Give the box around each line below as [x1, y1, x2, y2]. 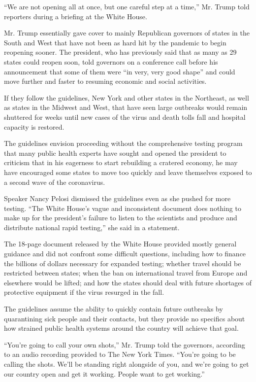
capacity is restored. [4, 121, 64, 132]
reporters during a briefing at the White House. [4, 11, 147, 21]
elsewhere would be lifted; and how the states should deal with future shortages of [4, 277, 252, 287]
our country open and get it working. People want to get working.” [4, 368, 205, 379]
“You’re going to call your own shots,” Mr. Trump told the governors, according [4, 339, 245, 349]
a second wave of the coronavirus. [4, 176, 105, 187]
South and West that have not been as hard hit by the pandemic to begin [4, 37, 226, 47]
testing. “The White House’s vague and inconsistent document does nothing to [4, 203, 241, 213]
